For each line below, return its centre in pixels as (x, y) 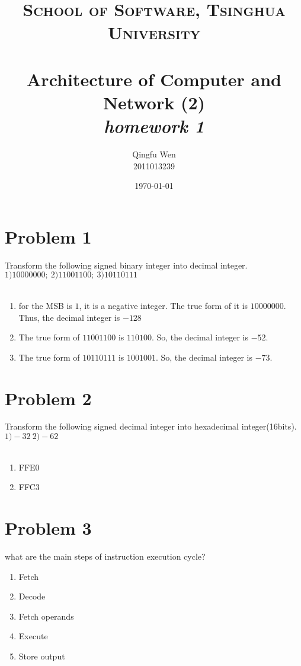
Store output (42, 656)
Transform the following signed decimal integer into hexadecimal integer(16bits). (151, 426)
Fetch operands (46, 616)
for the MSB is (45, 305)
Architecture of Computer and (154, 79)
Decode (32, 596)
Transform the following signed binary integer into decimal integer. (126, 265)
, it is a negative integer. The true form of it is (164, 305)
